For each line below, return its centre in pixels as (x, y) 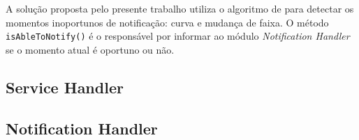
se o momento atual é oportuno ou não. (90, 49)
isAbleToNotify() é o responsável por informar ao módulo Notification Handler (178, 36)
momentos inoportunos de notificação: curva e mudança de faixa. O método (167, 22)
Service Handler (65, 87)
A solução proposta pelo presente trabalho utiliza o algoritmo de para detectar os (180, 8)
